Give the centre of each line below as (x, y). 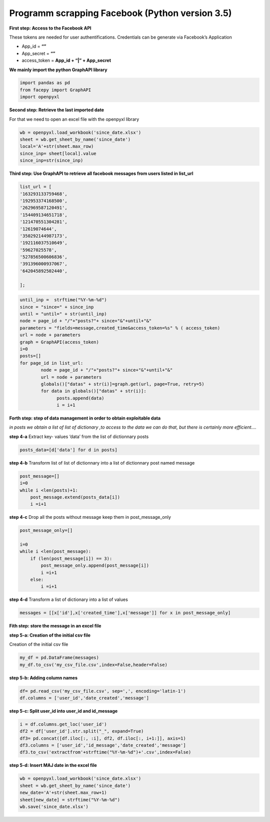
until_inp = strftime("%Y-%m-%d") (63, 300)
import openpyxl (40, 97)
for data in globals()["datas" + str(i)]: (94, 391)
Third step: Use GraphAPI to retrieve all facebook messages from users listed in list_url (101, 173)
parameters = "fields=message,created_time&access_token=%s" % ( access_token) (120, 328)
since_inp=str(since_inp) (51, 161)
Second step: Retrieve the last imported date (57, 110)
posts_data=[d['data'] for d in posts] (68, 450)
